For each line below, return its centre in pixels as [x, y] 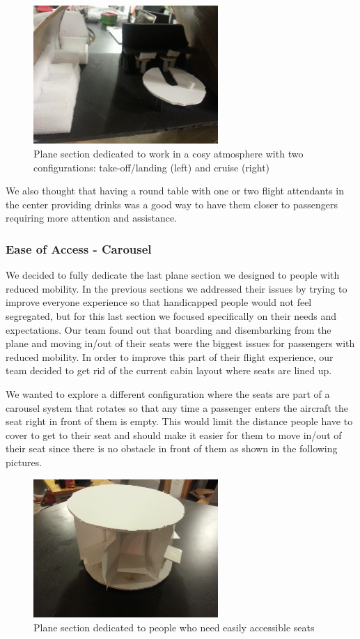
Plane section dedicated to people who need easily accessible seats [174, 627]
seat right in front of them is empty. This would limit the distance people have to [179, 421]
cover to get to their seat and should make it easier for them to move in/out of [174, 434]
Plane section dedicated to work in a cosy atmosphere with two [169, 154]
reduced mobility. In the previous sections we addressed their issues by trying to [177, 288]
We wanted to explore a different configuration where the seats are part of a [168, 393]
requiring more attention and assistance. [92, 218]
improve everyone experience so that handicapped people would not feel [159, 302]
